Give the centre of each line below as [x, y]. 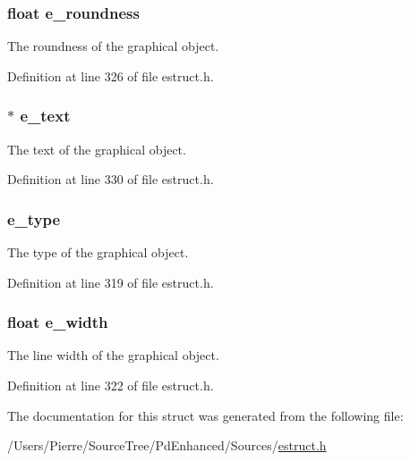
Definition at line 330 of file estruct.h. [111, 179]
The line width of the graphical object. [113, 355]
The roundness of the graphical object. [113, 46]
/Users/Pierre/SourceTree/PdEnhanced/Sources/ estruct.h [167, 445]
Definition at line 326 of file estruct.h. [111, 75]
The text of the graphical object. [97, 149]
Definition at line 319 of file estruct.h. [111, 282]
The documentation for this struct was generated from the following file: [205, 415]
